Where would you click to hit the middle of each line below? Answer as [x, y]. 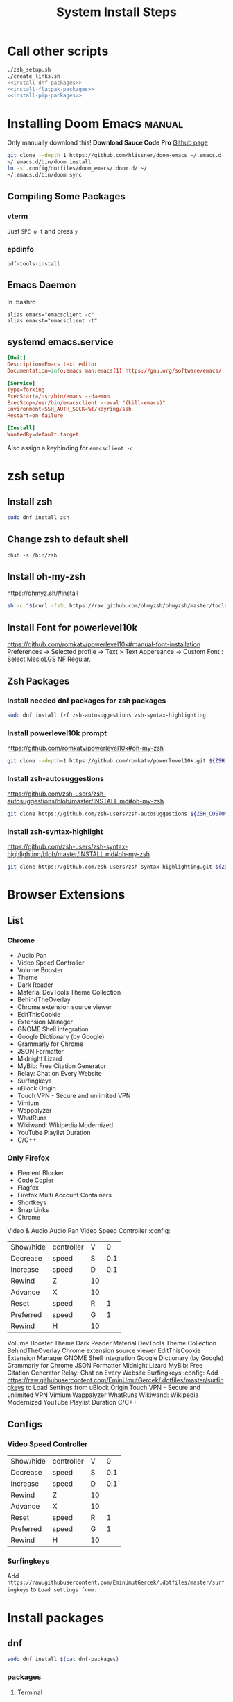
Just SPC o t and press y [43, 231]
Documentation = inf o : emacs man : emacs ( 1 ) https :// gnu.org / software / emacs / [114, 371]
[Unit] [17, 358]
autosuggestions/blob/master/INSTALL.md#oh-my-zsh [86, 801]
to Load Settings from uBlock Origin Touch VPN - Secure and [113, 1388]
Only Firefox [28, 1158]
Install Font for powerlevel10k [72, 627]
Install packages [55, 1618]
